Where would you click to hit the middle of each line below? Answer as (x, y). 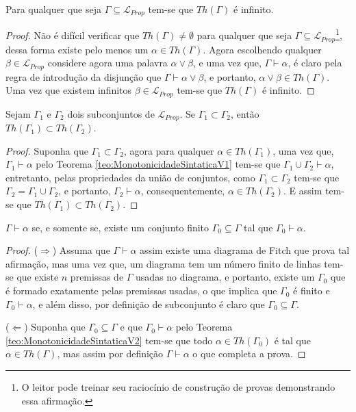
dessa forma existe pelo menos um (77, 49)
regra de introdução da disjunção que (84, 76)
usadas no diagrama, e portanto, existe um (225, 277)
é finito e (311, 291)
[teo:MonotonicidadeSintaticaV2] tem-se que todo (109, 340)
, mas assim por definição (110, 353)
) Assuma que (81, 250)
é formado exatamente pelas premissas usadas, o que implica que (141, 291)
